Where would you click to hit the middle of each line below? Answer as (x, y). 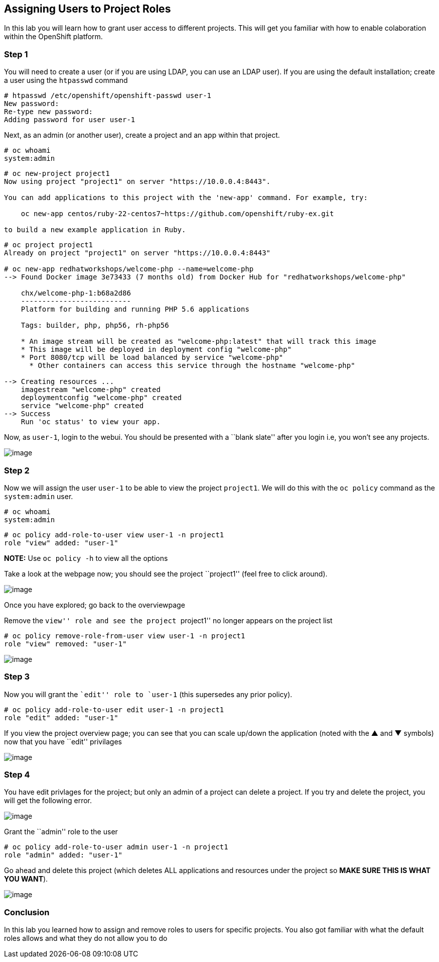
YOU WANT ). (26, 879)
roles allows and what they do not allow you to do (86, 938)
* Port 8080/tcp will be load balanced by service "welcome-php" (152, 358)
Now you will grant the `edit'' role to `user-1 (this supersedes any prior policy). (148, 694)
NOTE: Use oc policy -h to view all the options (86, 558)
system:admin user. (39, 496)
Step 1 (16, 54)
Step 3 (17, 677)
